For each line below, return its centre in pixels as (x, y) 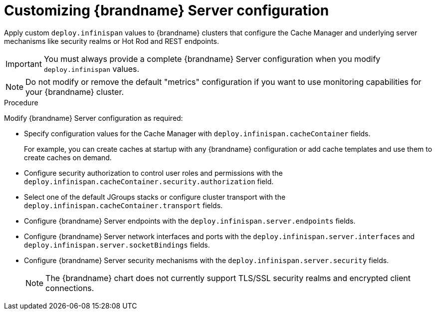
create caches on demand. (68, 157)
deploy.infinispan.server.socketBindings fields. (117, 245)
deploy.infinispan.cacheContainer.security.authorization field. (149, 181)
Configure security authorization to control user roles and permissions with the (153, 173)
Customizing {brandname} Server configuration (167, 10)
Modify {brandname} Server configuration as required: (94, 118)
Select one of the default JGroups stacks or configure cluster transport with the (155, 197)
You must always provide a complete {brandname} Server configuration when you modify (212, 59)
